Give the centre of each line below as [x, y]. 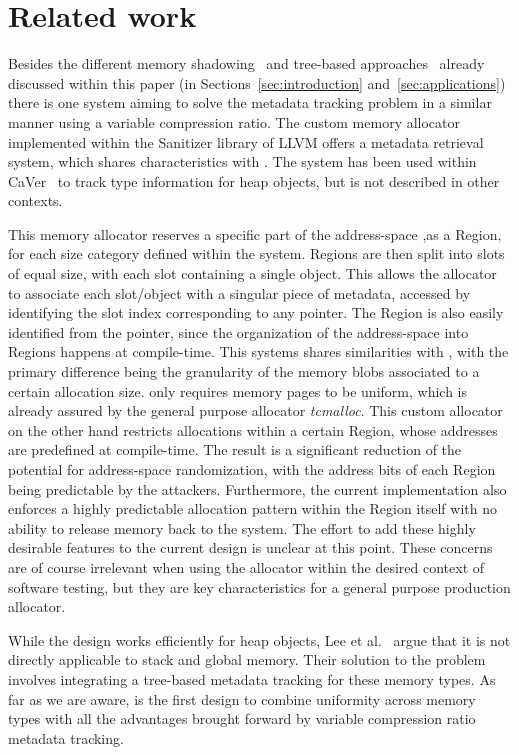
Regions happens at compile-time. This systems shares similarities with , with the [258, 351]
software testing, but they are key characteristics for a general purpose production [259, 586]
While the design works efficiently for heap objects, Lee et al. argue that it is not [259, 639]
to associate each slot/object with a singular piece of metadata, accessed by [239, 292]
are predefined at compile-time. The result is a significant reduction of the [235, 449]
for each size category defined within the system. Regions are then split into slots [256, 253]
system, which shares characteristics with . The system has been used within [242, 161]
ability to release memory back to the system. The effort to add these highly [242, 527]
